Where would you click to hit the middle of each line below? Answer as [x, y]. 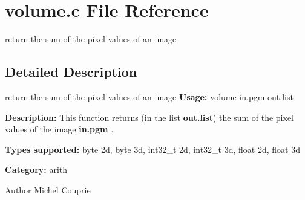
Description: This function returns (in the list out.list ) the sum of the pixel [149, 117]
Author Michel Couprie [48, 189]
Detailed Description [71, 72]
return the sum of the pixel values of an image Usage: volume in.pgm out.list [149, 96]
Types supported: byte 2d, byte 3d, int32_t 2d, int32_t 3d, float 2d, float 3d [152, 149]
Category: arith [36, 169]
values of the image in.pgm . [59, 129]
